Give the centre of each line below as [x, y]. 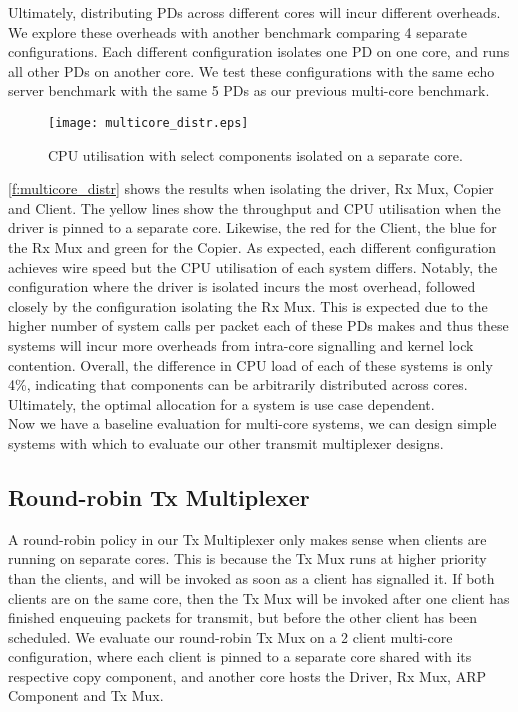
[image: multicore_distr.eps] [148, 122]
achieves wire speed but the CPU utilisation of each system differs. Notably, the [253, 266]
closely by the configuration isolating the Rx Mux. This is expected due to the [248, 305]
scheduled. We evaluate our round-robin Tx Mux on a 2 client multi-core [230, 636]
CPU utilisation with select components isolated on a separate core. [255, 154]
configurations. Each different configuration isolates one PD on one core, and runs [259, 51]
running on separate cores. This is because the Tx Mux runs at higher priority [247, 558]
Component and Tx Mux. [86, 695]
